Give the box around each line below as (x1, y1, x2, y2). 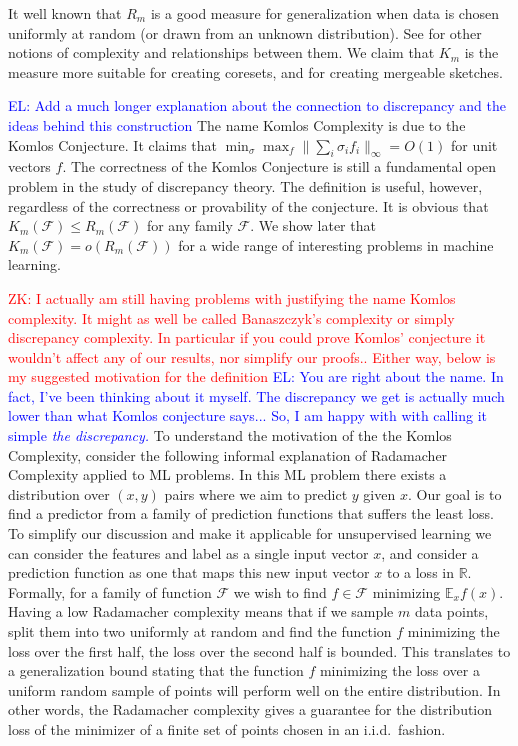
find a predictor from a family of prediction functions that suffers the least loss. (8, 503, 495, 524)
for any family (146, 215, 233, 236)
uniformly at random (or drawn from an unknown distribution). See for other (8, 22, 482, 43)
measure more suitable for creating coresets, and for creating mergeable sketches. (8, 61, 503, 82)
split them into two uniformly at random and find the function (8, 621, 392, 642)
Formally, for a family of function (8, 581, 212, 602)
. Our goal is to (407, 483, 502, 504)
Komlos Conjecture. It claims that (8, 134, 218, 155)
